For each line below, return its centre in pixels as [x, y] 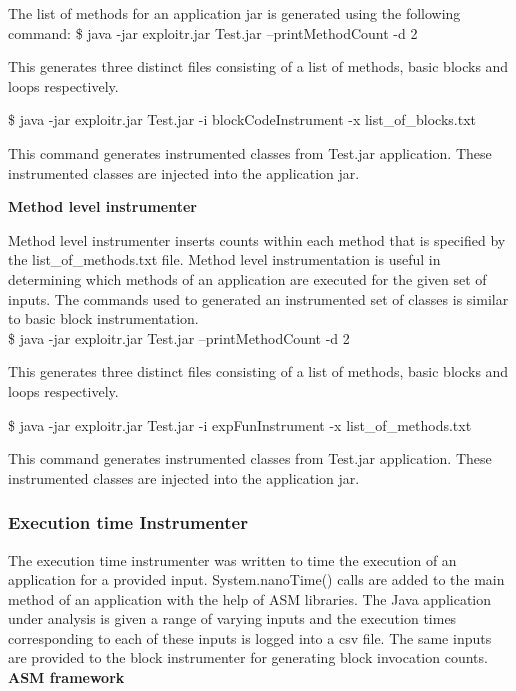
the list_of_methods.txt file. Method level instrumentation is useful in [224, 259]
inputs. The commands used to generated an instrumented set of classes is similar [258, 298]
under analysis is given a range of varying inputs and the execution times [232, 618]
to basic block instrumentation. [103, 318]
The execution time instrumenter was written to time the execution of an [232, 559]
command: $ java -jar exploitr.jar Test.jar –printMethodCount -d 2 [213, 32]
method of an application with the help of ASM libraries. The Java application [250, 598]
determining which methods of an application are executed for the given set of [247, 278]
